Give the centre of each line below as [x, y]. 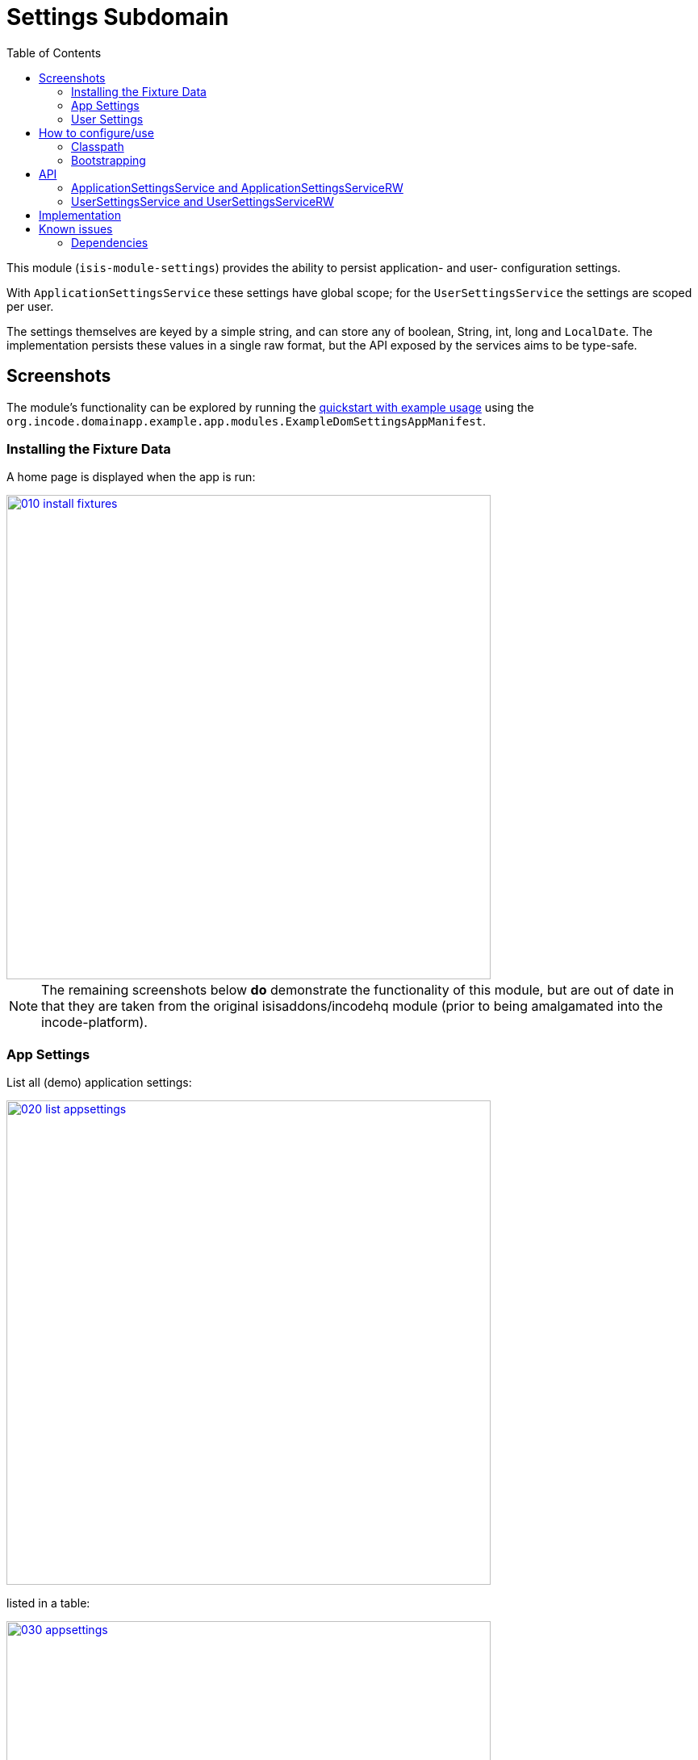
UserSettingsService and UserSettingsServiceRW [203, 201]
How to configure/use [96, 132]
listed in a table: [48, 1603]
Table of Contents [54, 52]
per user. [30, 306]
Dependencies [110, 242]
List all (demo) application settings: [99, 1083]
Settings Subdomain [118, 17]
